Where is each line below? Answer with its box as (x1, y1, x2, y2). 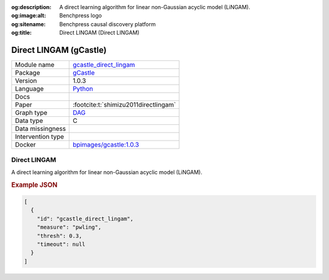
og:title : (11, 29, 32, 37)
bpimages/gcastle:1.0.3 (73, 141, 140, 149)
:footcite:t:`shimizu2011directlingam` (73, 100, 176, 109)
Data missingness (15, 125, 66, 133)
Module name (15, 61, 55, 69)
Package (15, 69, 40, 77)
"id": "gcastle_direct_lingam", (37, 215, 134, 222)
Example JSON (11, 180, 58, 189)
